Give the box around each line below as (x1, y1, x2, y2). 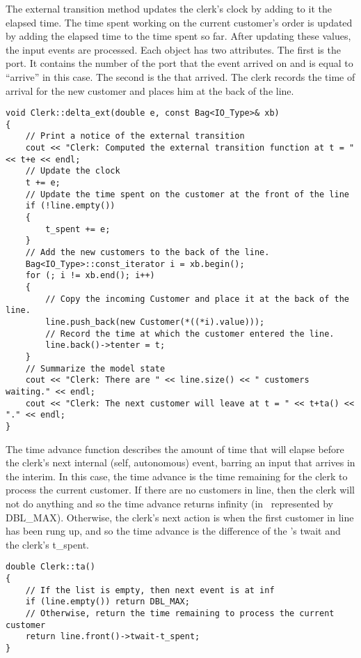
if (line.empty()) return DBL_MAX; (25, 597, 190, 607)
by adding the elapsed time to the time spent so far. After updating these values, (6, 29, 351, 43)
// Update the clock (25, 166, 120, 176)
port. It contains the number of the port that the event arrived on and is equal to (6, 56, 353, 70)
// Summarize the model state (25, 363, 166, 374)
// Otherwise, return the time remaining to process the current (25, 608, 335, 618)
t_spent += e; (45, 224, 111, 234)
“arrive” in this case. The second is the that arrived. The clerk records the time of (6, 69, 355, 84)
